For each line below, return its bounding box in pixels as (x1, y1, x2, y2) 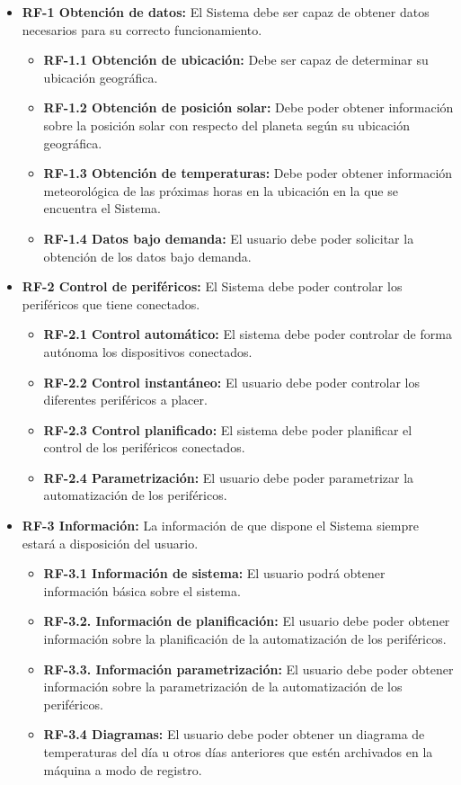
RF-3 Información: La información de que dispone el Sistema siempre (22, 516, 419, 535)
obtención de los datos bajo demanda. (43, 246, 252, 265)
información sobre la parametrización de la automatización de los (43, 677, 403, 696)
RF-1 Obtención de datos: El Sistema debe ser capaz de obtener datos (22, 3, 430, 21)
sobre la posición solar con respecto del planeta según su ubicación (43, 115, 410, 134)
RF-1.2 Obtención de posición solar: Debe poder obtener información (43, 98, 454, 117)
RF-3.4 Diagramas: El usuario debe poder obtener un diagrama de (43, 725, 425, 744)
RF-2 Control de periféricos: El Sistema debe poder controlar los (22, 277, 403, 296)
